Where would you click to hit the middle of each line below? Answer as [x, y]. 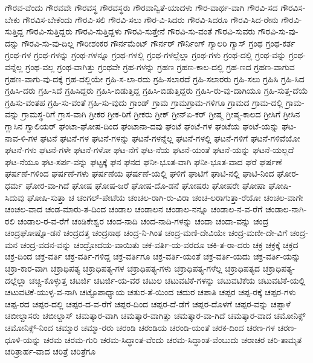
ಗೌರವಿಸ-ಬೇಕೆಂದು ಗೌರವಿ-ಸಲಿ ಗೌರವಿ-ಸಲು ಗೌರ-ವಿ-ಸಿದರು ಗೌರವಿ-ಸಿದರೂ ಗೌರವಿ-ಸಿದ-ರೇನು [150, 19]
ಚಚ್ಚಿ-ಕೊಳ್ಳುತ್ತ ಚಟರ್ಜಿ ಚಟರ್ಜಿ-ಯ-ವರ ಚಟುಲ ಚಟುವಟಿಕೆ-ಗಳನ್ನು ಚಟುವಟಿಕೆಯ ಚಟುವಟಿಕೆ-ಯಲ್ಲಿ [167, 280]
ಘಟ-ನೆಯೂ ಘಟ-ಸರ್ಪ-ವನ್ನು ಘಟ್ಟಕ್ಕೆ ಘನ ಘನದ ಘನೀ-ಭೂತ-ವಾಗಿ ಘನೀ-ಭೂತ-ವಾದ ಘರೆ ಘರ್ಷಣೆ [144, 161]
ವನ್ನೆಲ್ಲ [14, 66]
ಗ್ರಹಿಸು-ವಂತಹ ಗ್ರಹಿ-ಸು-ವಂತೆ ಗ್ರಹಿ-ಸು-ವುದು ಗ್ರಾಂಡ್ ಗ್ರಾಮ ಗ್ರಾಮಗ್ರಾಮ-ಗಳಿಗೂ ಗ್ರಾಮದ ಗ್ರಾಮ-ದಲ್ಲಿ [144, 102]
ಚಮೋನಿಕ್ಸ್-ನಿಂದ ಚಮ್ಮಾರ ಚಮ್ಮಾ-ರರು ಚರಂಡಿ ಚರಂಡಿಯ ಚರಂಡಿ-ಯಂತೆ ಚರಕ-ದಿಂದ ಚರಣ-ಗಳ [140, 328]
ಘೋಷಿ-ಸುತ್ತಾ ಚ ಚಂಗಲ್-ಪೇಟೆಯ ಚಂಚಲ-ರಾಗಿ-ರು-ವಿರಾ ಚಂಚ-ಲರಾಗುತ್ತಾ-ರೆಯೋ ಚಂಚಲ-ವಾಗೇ [165, 197]
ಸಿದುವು [15, 197]
